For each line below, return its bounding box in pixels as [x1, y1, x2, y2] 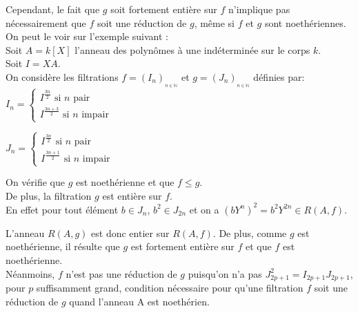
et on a [189, 202, 219, 216]
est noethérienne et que [76, 175, 175, 189]
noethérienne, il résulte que [6, 239, 120, 254]
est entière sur [102, 188, 162, 202]
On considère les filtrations [6, 69, 119, 84]
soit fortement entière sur [110, 2, 217, 16]
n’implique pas [228, 2, 290, 16]
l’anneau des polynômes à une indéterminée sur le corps [74, 42, 310, 57]
